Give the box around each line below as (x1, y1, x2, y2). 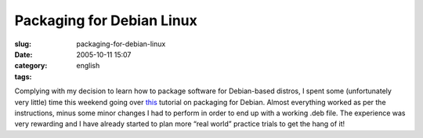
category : (14, 61, 48, 71)
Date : (14, 49, 33, 59)
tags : (14, 71, 32, 82)
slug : (14, 39, 31, 49)
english (76, 61, 100, 71)
